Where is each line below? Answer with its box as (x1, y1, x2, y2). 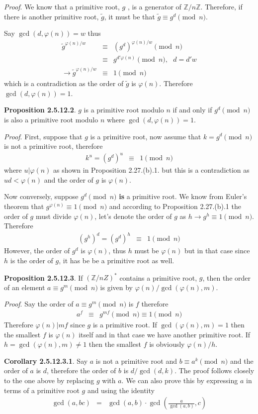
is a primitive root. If (92, 319, 157, 329)
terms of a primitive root (4, 385, 80, 395)
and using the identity (87, 385, 155, 395)
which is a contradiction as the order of (4, 78, 124, 89)
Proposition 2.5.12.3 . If (4, 272, 83, 283)
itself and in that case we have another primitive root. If (79, 329, 251, 339)
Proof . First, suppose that (4, 131, 83, 141)
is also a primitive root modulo (4, 114, 98, 124)
